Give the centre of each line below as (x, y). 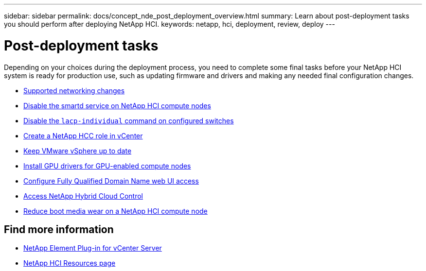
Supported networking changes (74, 90)
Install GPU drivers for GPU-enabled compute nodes (107, 166)
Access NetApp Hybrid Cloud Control (83, 196)
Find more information (59, 229)
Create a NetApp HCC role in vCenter (83, 135)
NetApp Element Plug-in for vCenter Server (93, 248)
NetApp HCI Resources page (70, 263)
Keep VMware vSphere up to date (78, 151)
